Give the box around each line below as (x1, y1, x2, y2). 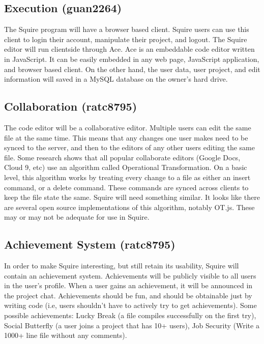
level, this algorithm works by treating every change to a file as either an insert (4, 171, 251, 182)
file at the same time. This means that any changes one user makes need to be (4, 132, 248, 143)
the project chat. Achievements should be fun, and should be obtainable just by (4, 290, 252, 300)
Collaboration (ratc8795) (4, 98, 137, 114)
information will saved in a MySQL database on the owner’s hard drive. (4, 74, 228, 84)
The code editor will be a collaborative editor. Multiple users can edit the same (4, 122, 251, 132)
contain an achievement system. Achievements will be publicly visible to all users (4, 270, 256, 281)
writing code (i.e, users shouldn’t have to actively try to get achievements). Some (4, 300, 257, 311)
